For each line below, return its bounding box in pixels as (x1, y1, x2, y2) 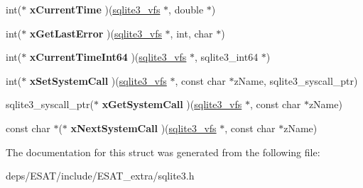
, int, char (170, 25, 213, 40)
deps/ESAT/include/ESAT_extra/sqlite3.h (6, 168, 195, 183)
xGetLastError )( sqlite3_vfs (29, 25, 162, 40)
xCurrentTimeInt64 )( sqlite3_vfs (29, 49, 187, 64)
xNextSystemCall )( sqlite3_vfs (70, 120, 217, 135)
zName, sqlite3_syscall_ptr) (234, 73, 358, 88)
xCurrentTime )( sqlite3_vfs (29, 2, 161, 16)
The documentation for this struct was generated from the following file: (6, 144, 320, 159)
